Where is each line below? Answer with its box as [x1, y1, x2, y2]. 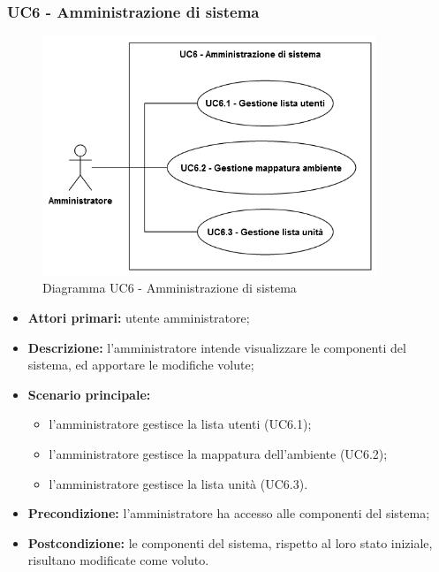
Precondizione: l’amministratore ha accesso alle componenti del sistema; [27, 504, 430, 522]
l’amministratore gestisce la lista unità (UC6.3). [49, 474, 308, 492]
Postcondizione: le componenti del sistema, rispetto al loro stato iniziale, [27, 533, 433, 552]
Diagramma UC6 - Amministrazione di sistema [42, 278, 297, 297]
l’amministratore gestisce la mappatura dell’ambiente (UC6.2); [49, 445, 388, 462]
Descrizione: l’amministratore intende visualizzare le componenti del [27, 338, 406, 356]
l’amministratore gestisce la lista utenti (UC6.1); [49, 415, 312, 433]
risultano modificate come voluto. [27, 551, 209, 569]
